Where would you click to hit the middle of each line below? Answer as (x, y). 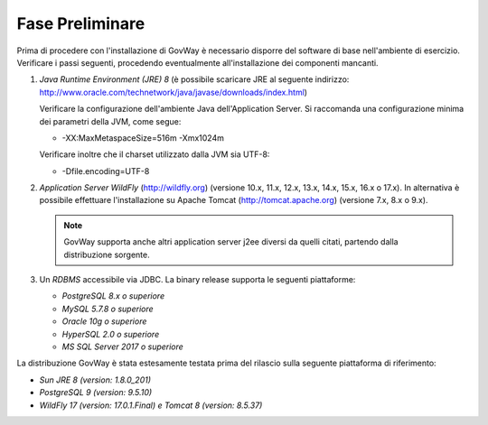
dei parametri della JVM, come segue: (110, 121)
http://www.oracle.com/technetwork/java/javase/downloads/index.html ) (173, 92)
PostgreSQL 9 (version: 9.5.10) (96, 393)
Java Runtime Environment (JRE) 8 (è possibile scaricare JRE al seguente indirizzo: (194, 79)
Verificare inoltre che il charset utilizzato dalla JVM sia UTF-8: (155, 154)
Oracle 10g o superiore (104, 321)
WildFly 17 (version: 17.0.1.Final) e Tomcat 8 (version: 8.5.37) (151, 405)
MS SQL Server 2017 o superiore (123, 346)
